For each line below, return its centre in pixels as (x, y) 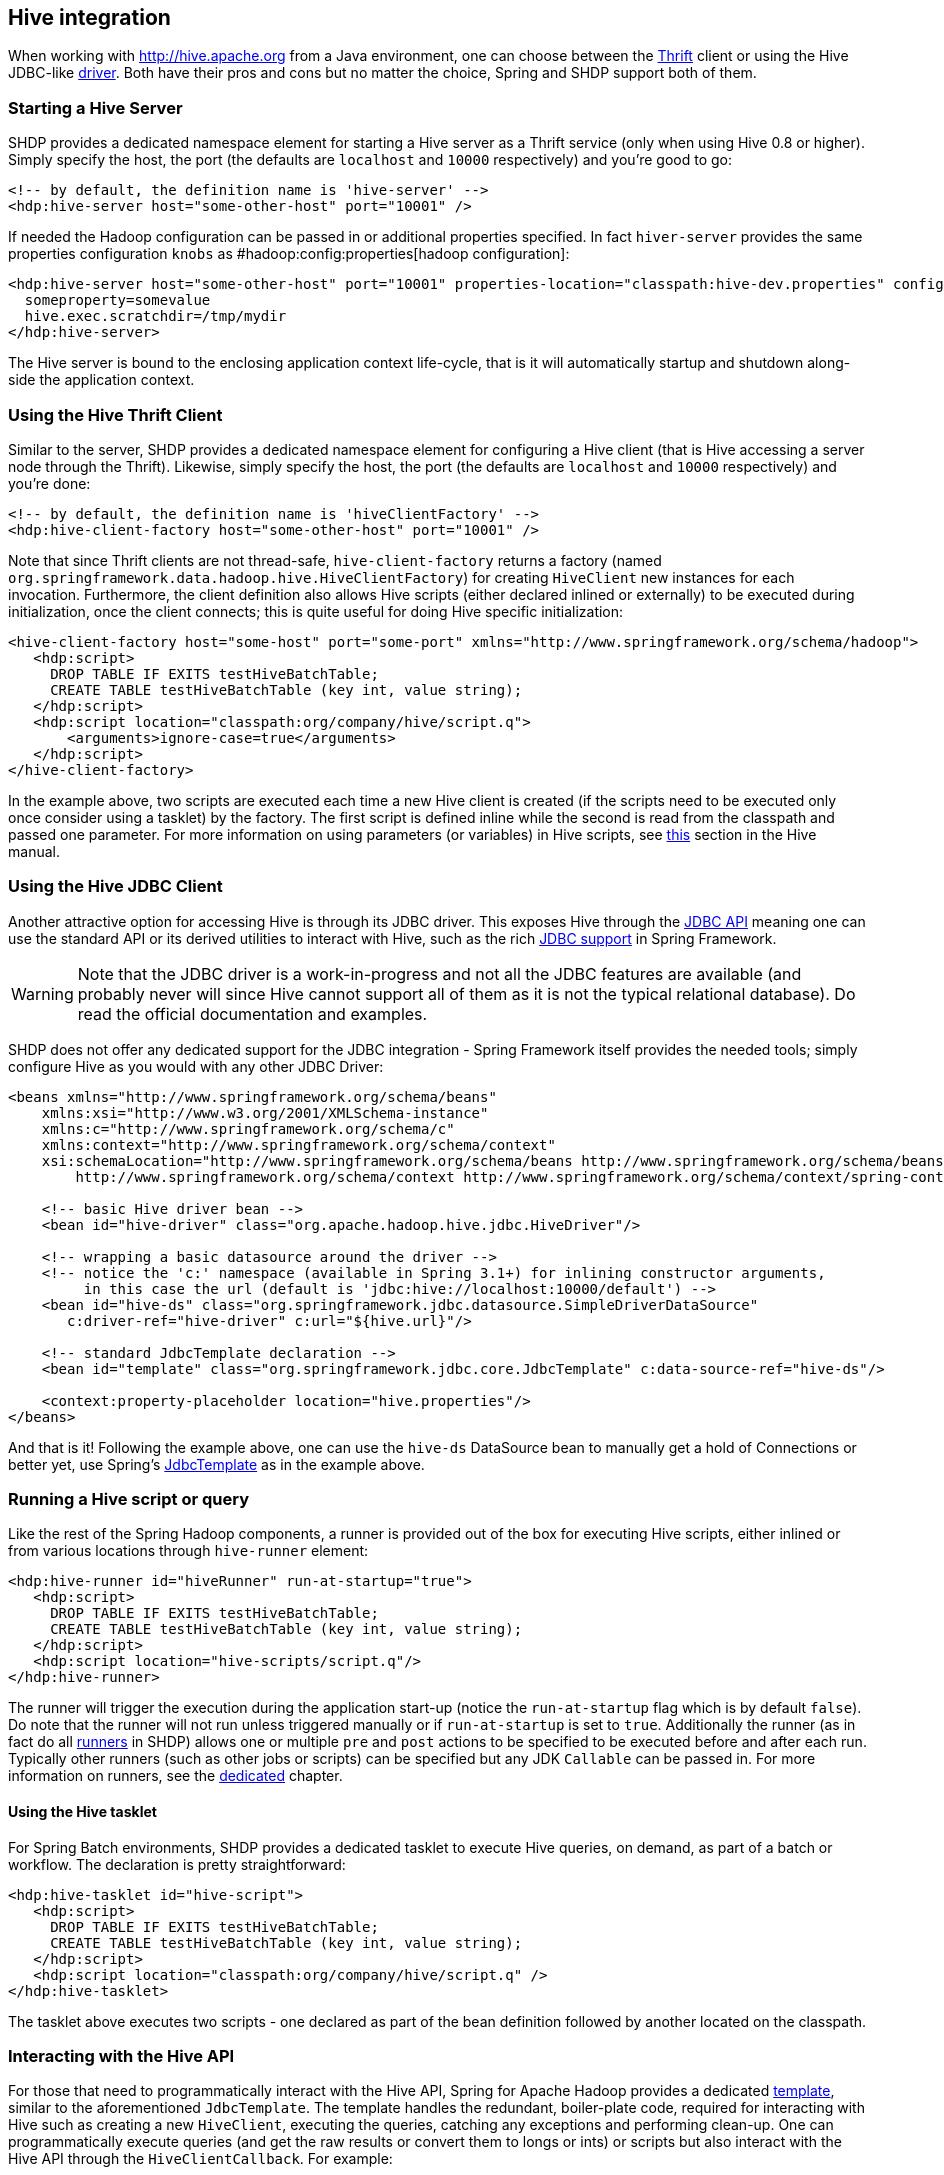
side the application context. (101, 380)
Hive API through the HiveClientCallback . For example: (200, 2159)
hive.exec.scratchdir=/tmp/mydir (155, 316)
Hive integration (89, 17)
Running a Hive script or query (128, 1499)
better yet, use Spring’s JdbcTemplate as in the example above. (216, 1464)
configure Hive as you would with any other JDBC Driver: (196, 1066)
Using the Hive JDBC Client (115, 886)
